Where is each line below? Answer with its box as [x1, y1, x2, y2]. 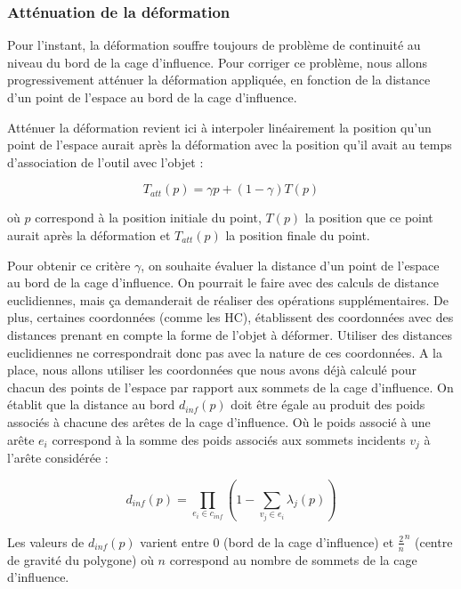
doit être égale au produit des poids [230, 395, 425, 414]
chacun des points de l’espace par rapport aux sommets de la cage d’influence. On [7, 377, 454, 396]
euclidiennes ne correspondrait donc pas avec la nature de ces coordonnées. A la [7, 343, 442, 361]
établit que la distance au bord [7, 395, 175, 414]
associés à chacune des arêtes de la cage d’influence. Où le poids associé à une [7, 412, 431, 431]
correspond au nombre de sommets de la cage [169, 550, 417, 569]
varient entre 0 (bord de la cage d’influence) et [140, 532, 394, 551]
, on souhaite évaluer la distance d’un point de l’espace [141, 255, 440, 274]
